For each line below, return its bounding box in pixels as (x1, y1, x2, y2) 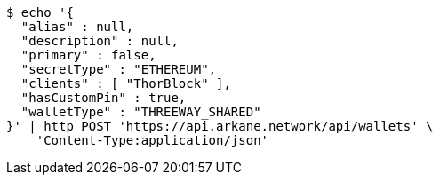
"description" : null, (20, 34, 179, 48)
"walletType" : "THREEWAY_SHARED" (20, 105, 261, 119)
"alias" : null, (20, 20, 134, 34)
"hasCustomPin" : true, (20, 91, 187, 105)
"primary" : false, (20, 48, 156, 62)
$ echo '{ (6, 5, 74, 20)
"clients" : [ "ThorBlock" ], (20, 76, 231, 91)
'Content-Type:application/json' (36, 133, 269, 147)
